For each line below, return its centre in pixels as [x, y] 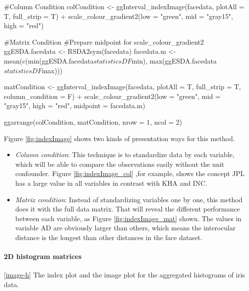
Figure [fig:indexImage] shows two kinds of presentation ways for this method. [119, 138]
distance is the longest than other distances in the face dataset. [109, 237]
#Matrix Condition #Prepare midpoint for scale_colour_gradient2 [104, 41]
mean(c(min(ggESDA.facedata [49, 60]
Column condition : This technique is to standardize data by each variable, [125, 154]
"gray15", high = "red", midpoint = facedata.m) [75, 105]
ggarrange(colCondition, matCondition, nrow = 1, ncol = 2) [93, 121]
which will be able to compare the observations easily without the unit [120, 164]
